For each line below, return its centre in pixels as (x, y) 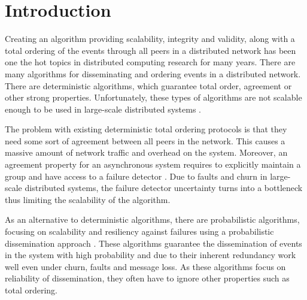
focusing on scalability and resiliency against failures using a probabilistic (139, 231)
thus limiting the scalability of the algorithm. (88, 199)
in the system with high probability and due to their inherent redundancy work (151, 255)
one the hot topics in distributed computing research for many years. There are (150, 62)
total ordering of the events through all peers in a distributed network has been (151, 50)
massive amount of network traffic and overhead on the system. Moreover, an (146, 152)
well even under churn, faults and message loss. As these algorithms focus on (145, 266)
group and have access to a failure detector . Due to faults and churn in (136, 176)
